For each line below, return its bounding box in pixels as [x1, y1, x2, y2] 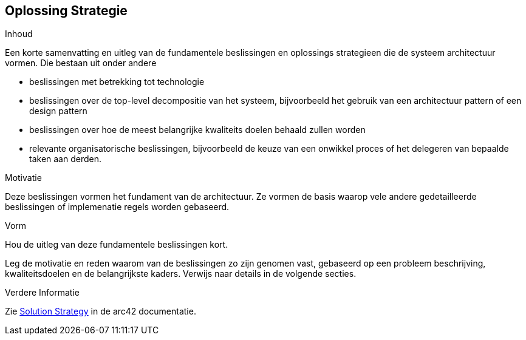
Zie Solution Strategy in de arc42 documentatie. [5, 306, 196, 317]
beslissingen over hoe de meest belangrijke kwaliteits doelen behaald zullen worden [29, 124, 366, 135]
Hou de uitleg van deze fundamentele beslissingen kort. [5, 239, 228, 250]
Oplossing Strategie [5, 3, 128, 18]
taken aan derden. [29, 154, 101, 165]
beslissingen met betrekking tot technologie [29, 76, 205, 87]
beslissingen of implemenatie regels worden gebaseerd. [5, 202, 230, 212]
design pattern [29, 106, 87, 117]
